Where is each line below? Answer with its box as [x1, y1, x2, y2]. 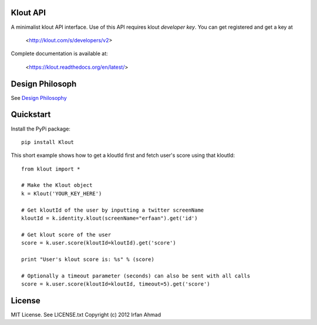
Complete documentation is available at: [11, 50, 108, 57]
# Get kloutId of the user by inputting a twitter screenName [21, 206, 204, 213]
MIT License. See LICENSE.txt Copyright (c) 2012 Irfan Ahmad [11, 311, 161, 319]
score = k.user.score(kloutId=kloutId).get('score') [21, 240, 176, 246]
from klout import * [21, 165, 80, 172]
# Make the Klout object [21, 182, 93, 189]
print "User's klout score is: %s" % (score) [21, 256, 155, 263]
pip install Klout [21, 139, 75, 145]
